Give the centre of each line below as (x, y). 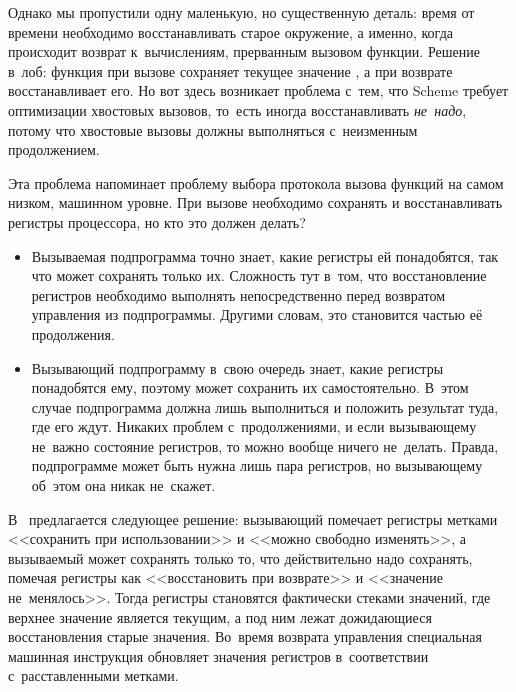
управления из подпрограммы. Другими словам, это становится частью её (257, 314)
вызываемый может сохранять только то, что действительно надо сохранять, (240, 557)
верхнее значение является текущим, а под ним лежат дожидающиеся (220, 616)
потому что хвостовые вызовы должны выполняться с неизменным (213, 129)
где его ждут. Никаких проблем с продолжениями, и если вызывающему (254, 426)
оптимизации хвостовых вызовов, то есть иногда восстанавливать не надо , (237, 109)
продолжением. (54, 149)
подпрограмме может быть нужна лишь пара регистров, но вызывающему (257, 465)
